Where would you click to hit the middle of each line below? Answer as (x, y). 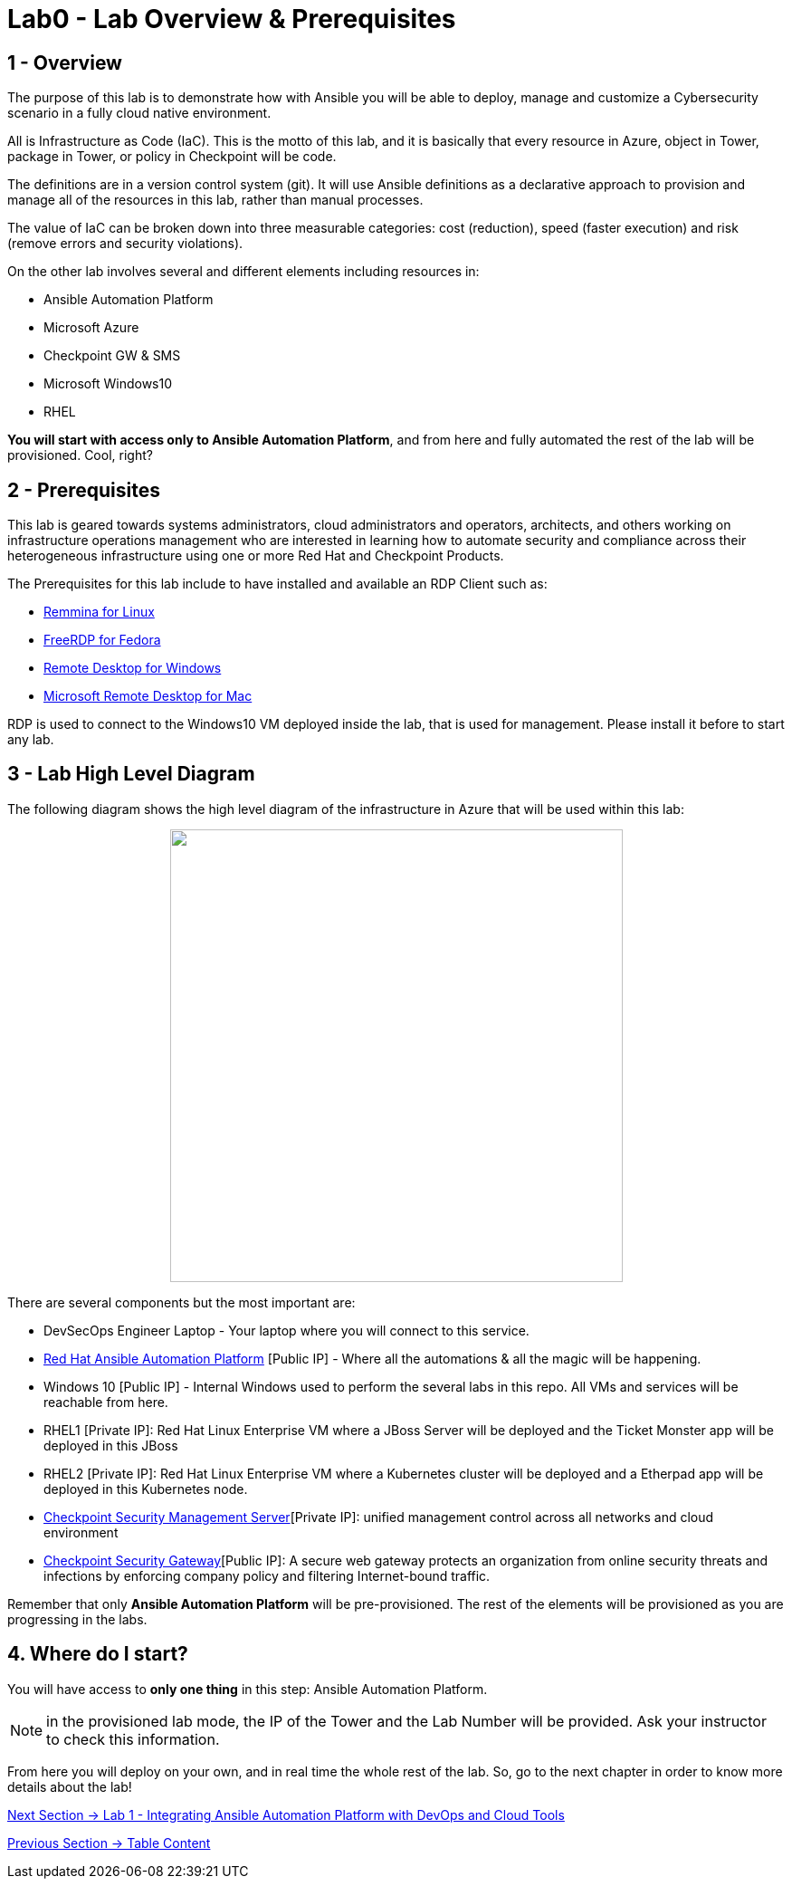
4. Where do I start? (98, 1654)
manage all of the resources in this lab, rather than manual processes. (215, 200)
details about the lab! (70, 1786)
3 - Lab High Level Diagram (131, 774)
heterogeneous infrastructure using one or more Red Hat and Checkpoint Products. (256, 556)
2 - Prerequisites (84, 490)
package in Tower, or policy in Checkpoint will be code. (172, 157)
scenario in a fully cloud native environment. (139, 113)
